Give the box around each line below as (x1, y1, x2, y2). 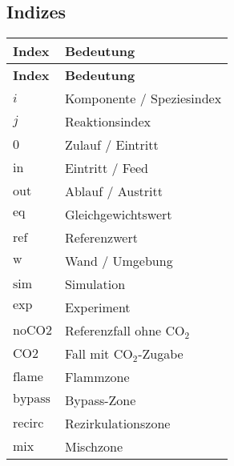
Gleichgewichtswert (64, 205, 172, 224)
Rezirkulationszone (64, 414, 171, 433)
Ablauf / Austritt (64, 182, 163, 201)
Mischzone (64, 437, 123, 456)
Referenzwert (64, 228, 138, 247)
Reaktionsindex (64, 112, 151, 131)
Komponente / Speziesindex (64, 89, 222, 108)
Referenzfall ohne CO (64, 321, 185, 340)
